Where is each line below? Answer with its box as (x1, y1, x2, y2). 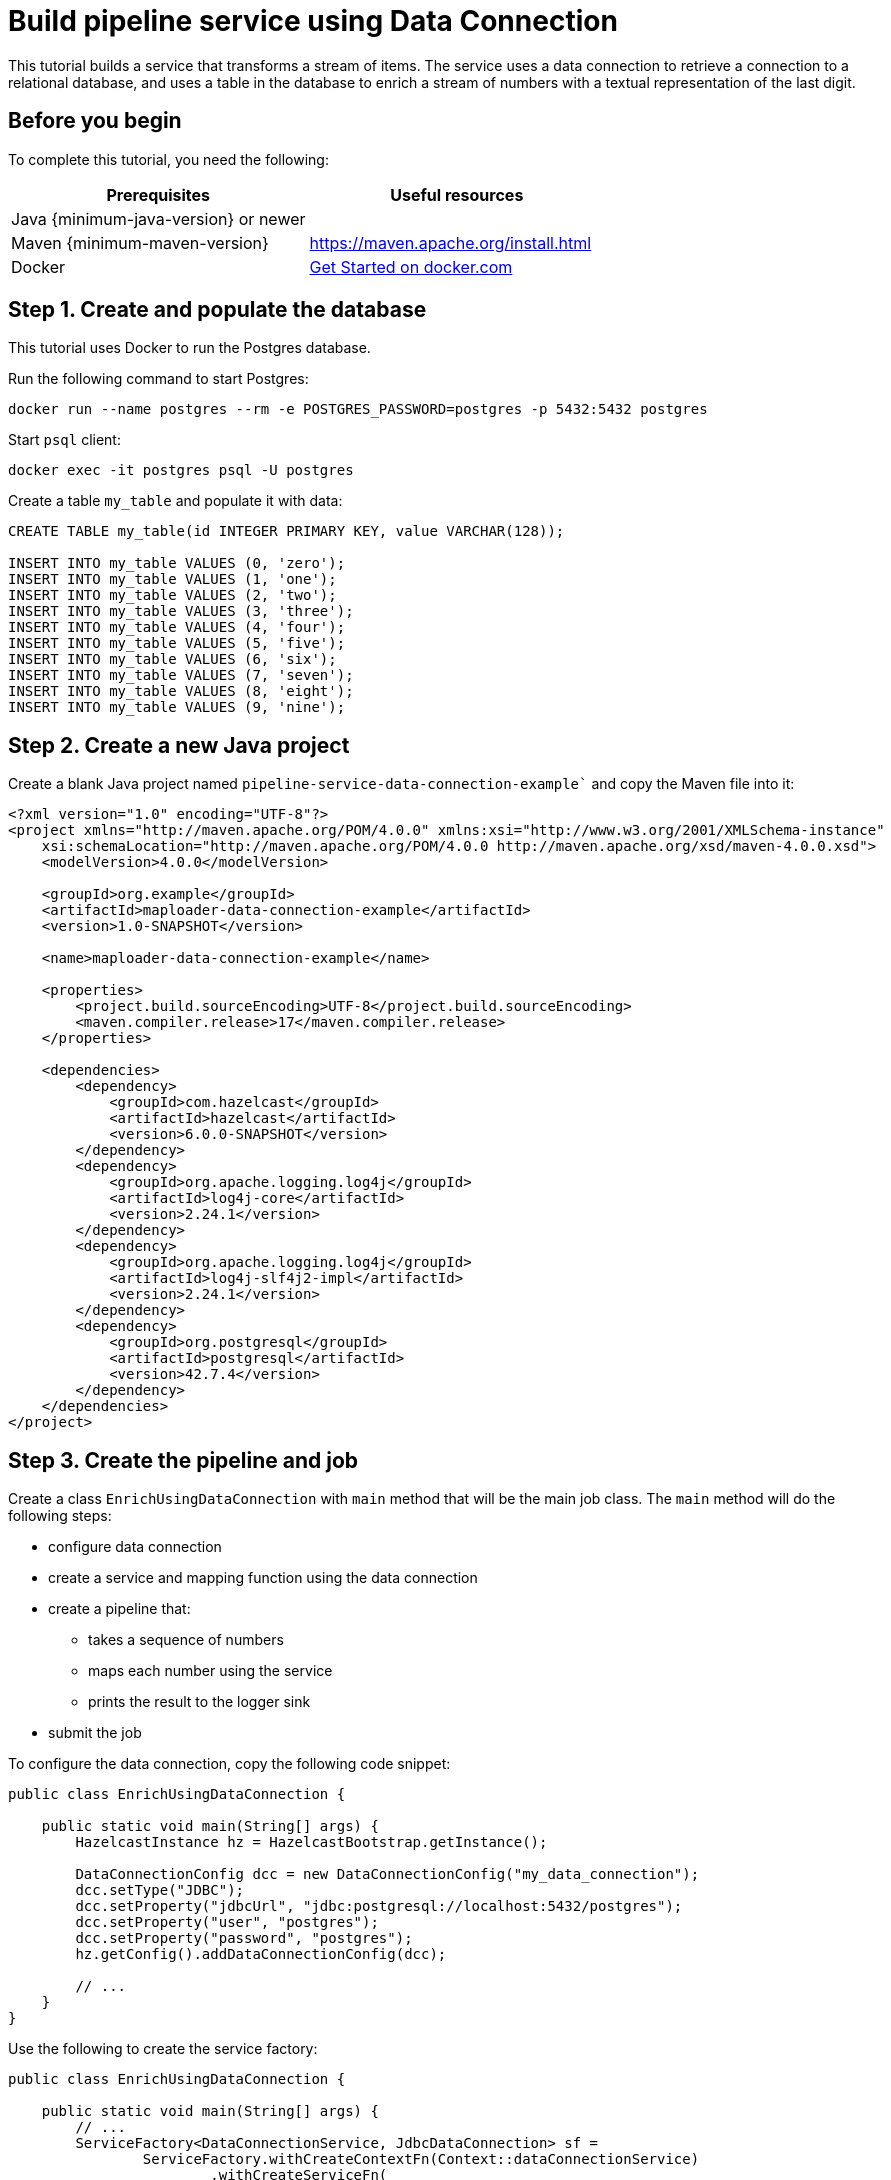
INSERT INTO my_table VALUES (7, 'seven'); (8, 667, 354, 684)
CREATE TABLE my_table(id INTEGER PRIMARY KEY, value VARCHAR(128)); (8, 523, 565, 540)
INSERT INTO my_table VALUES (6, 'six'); (8, 651, 337, 668)
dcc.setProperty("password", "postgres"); (75, 1930, 413, 1947)
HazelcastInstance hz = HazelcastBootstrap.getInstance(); (75, 1834, 548, 1851)
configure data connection (48, 1538, 222, 1556)
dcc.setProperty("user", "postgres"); (75, 1914, 379, 1931)
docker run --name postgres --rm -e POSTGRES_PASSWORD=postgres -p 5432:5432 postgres (8, 401, 708, 418)
